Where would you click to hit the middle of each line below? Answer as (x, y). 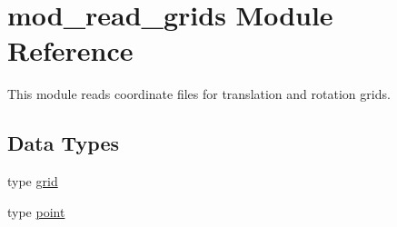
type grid (33, 181)
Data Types (63, 143)
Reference (70, 50)
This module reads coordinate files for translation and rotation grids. (199, 94)
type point (36, 211)
